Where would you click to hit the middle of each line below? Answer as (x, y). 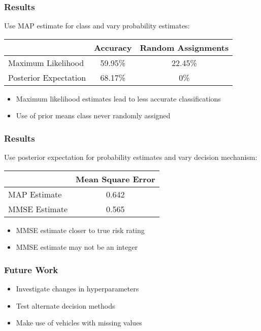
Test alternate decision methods (66, 305)
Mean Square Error (116, 179)
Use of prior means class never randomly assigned (93, 115)
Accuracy (113, 47)
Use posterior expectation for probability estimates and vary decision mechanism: (131, 157)
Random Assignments (184, 47)
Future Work (31, 269)
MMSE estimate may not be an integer (77, 247)
